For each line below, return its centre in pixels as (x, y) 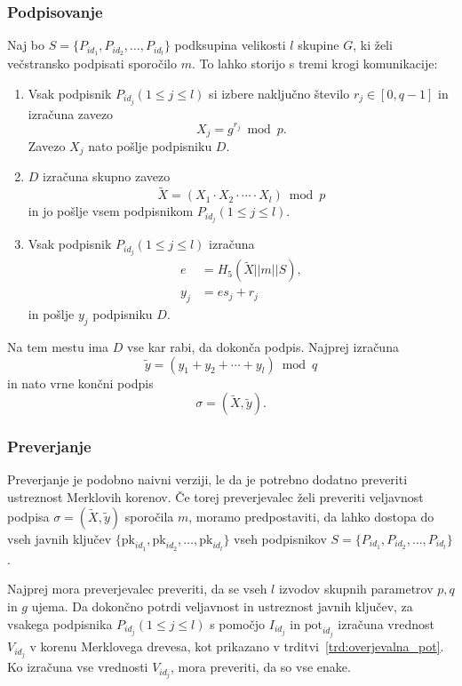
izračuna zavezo (71, 113)
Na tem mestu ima (58, 347)
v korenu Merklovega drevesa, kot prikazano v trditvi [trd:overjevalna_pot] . (237, 646)
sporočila (149, 516)
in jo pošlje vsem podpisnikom (111, 211)
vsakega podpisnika (60, 623)
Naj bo (26, 45)
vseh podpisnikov (280, 538)
